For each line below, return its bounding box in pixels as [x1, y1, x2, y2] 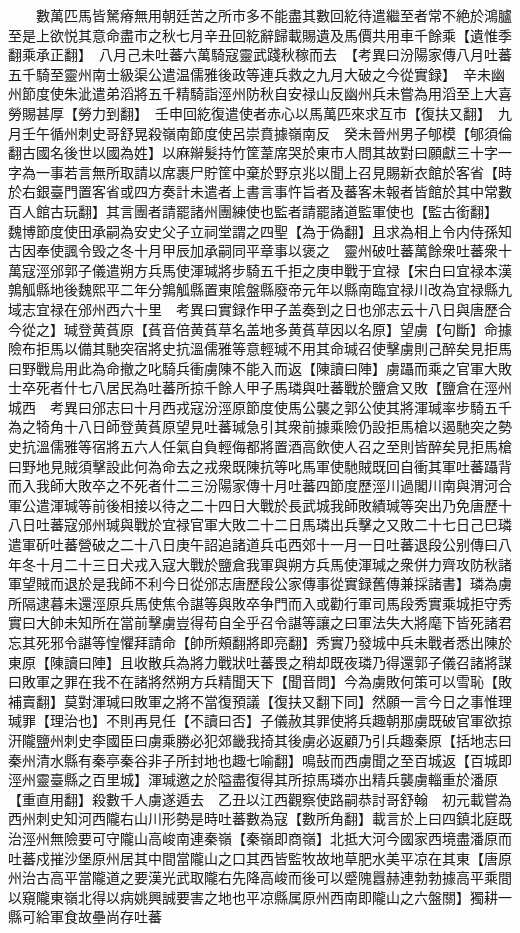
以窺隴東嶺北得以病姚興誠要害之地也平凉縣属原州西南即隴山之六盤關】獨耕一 [8, 886, 512, 907]
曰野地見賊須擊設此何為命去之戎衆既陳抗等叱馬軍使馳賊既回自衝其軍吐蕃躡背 [8, 455, 512, 476]
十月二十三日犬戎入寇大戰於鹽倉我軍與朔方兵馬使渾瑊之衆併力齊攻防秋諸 [35, 553, 512, 574]
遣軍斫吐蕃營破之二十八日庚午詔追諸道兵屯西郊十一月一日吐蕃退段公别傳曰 [8, 534, 498, 555]
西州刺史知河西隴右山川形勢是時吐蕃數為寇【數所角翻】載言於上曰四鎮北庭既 [8, 808, 512, 829]
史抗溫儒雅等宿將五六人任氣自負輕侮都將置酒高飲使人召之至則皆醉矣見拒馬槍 [8, 436, 512, 457]
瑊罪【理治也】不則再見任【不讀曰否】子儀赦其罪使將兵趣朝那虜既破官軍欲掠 [8, 710, 512, 731]
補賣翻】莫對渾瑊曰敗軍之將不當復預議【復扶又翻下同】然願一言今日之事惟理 [8, 690, 512, 711]
